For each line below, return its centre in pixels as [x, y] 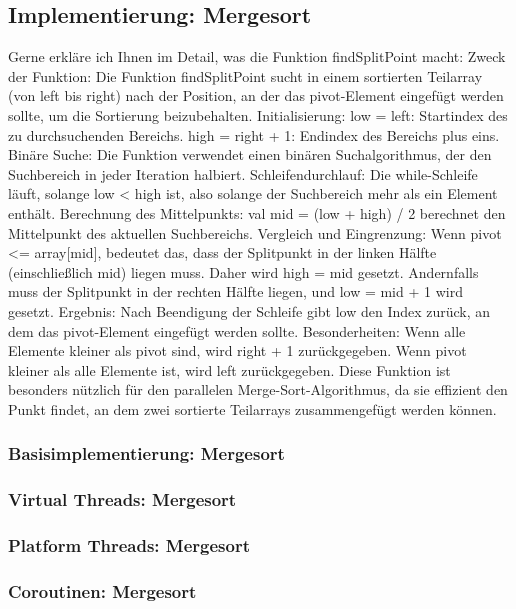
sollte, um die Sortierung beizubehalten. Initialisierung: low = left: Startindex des [258, 114]
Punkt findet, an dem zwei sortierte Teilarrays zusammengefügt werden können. [252, 408]
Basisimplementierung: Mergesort [146, 453]
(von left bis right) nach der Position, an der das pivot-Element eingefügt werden [256, 95]
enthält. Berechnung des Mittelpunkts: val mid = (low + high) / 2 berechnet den [257, 212]
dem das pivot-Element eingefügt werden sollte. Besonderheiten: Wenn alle [237, 330]
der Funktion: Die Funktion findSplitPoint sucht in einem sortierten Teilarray [245, 75]
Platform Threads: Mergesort [129, 545]
